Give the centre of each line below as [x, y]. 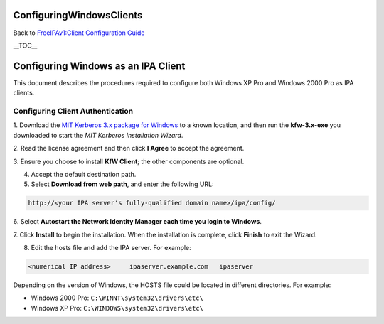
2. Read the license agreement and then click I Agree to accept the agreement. [129, 148]
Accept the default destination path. [84, 174]
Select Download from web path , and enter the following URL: [122, 184]
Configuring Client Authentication [73, 111]
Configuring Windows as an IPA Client [99, 66]
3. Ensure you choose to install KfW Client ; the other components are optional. [129, 161]
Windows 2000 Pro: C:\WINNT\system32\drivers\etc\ [117, 298]
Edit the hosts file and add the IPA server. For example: [111, 248]
